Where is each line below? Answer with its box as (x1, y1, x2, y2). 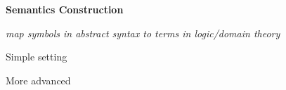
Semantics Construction (6, 2, 124, 16)
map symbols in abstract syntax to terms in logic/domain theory (6, 25, 280, 40)
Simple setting (6, 49, 67, 64)
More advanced (6, 72, 71, 87)
